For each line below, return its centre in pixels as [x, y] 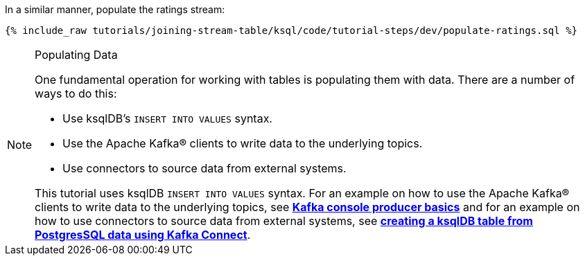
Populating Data [76, 55]
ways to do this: [76, 93]
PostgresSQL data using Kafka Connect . [143, 235]
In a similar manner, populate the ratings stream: [115, 9]
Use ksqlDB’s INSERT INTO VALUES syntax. [167, 118]
